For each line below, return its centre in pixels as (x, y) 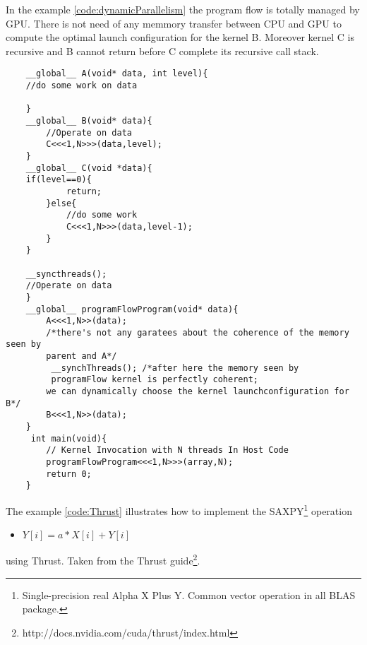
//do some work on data (82, 86)
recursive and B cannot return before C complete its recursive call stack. (162, 51)
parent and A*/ (82, 356)
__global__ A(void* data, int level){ (117, 74)
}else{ (61, 203)
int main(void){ (69, 438)
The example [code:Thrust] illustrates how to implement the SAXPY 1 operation (179, 510)
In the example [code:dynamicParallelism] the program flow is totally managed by (183, 9)
